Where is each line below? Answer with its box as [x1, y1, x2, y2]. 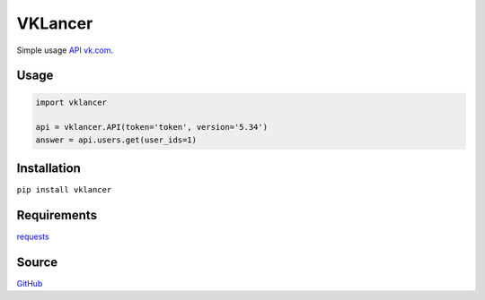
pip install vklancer [16, 184, 112, 195]
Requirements [16, 208, 98, 223]
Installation [16, 161, 81, 176]
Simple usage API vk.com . [16, 45, 114, 56]
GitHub [16, 279, 43, 289]
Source [16, 254, 58, 270]
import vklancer [35, 97, 108, 107]
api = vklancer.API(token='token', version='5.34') [35, 122, 269, 133]
